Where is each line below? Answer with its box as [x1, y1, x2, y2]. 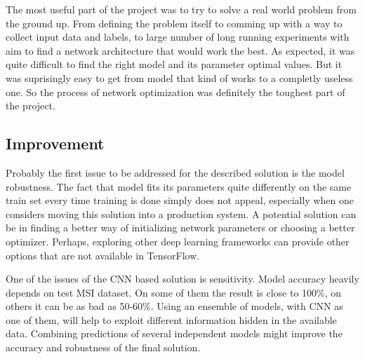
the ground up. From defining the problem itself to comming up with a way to [6, 15, 343, 30]
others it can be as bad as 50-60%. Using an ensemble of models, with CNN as [6, 299, 343, 313]
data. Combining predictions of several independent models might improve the [6, 326, 343, 341]
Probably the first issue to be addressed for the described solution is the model [6, 165, 345, 179]
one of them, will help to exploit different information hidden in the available [6, 312, 337, 327]
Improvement [6, 133, 105, 154]
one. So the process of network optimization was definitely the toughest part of [6, 84, 345, 99]
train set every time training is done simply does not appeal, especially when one [6, 193, 354, 208]
